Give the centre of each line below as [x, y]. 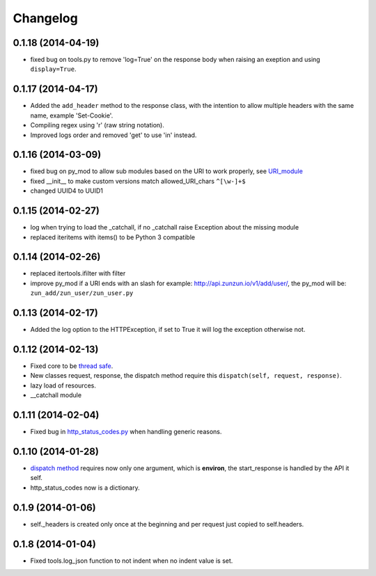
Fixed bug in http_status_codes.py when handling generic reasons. [126, 432]
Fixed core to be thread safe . [72, 366]
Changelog [45, 18]
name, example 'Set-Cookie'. [72, 115]
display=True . [53, 69]
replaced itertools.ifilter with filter [78, 273]
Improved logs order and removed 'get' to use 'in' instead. [113, 135]
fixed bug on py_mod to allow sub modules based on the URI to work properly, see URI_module [166, 171]
